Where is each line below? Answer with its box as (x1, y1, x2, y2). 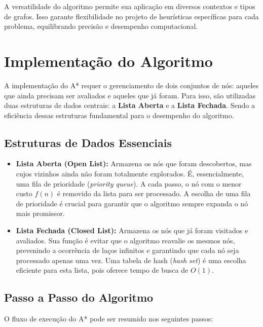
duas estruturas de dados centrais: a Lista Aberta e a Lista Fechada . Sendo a (4, 100, 255, 111)
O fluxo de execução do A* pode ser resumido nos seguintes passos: (4, 313, 213, 324)
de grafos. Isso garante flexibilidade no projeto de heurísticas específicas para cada (4, 11, 259, 21)
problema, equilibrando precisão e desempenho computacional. (4, 21, 198, 31)
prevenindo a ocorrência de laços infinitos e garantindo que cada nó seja (16, 245, 239, 256)
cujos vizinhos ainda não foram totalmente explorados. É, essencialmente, (16, 168, 244, 179)
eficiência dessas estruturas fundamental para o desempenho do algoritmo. (4, 110, 234, 120)
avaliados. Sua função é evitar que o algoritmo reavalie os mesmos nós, (16, 235, 235, 245)
